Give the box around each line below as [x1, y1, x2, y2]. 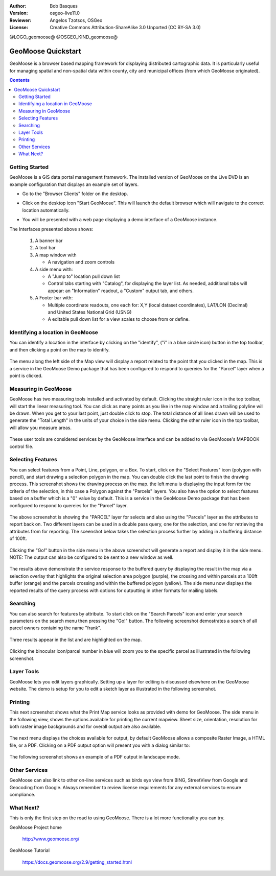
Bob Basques [50, 3, 78, 9]
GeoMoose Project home [9, 824, 62, 830]
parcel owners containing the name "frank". [9, 625, 102, 631]
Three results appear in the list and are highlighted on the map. [9, 636, 142, 643]
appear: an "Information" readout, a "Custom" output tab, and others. [48, 288, 194, 294]
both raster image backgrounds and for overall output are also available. [9, 723, 162, 730]
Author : [9, 3, 27, 9]
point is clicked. [9, 373, 43, 379]
